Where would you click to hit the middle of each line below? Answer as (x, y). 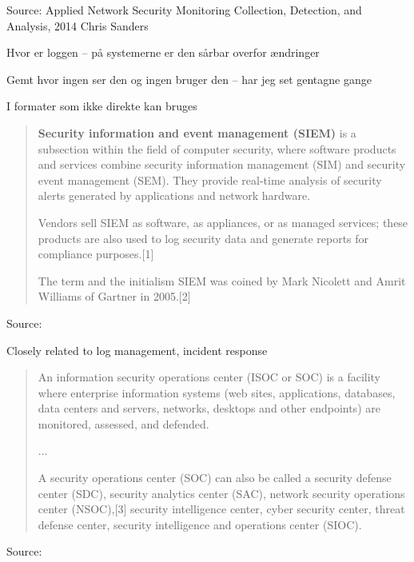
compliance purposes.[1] (96, 254)
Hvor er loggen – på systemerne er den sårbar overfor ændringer (163, 52)
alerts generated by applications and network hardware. (174, 195)
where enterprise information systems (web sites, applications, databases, (217, 392)
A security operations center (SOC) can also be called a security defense (215, 478)
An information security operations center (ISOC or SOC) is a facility (209, 377)
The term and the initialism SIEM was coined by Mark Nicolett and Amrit (222, 280)
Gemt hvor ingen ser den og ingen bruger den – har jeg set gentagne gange (189, 79)
